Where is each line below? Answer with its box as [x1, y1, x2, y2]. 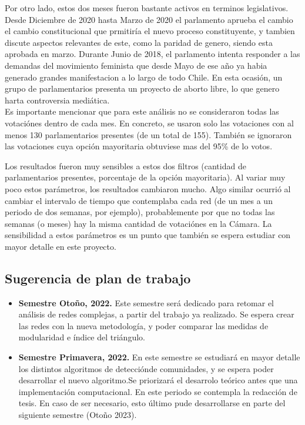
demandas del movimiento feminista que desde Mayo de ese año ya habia [5, 59, 267, 71]
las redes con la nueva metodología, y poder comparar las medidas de [18, 319, 269, 332]
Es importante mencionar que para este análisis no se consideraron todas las [5, 105, 279, 118]
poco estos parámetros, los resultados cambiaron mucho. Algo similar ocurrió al [5, 182, 291, 195]
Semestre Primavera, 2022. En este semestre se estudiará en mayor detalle [18, 351, 300, 363]
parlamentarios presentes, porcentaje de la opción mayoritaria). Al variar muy [5, 171, 286, 183]
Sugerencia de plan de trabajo [5, 269, 191, 287]
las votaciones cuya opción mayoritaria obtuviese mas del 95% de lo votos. [5, 140, 273, 152]
